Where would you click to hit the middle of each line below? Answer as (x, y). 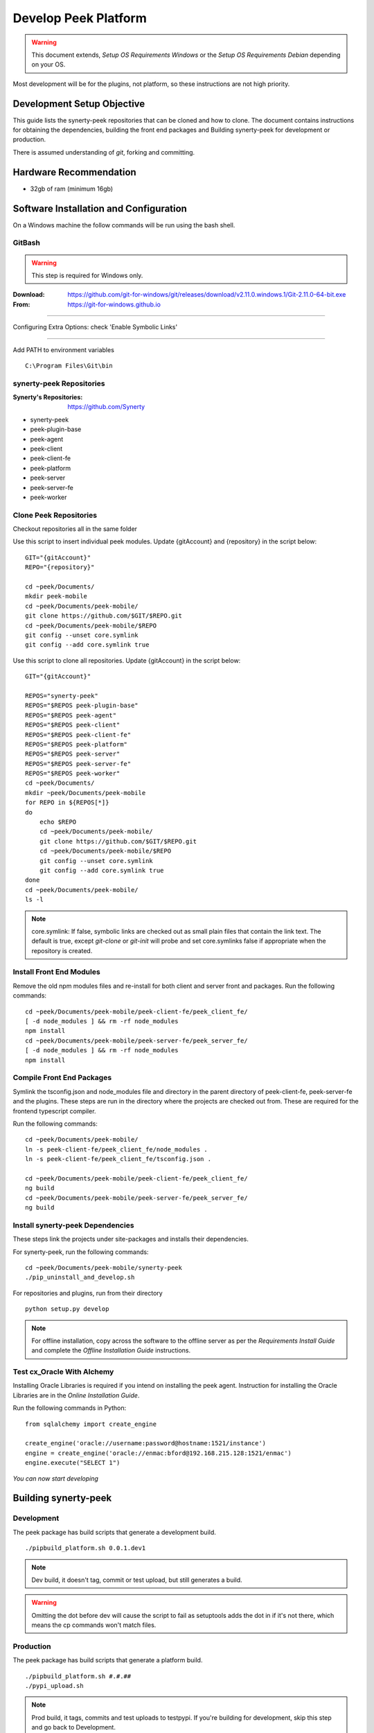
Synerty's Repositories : (48, 397)
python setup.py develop (67, 1309)
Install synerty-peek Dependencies (73, 1225)
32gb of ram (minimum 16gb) (72, 189)
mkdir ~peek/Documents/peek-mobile (86, 793)
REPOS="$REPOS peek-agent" (71, 715)
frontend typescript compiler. (54, 1111)
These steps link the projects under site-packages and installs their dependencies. (131, 1239)
